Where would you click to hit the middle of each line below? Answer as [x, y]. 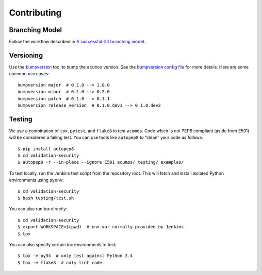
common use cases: [29, 74]
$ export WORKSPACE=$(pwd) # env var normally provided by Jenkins [101, 227]
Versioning [26, 55]
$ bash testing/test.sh [46, 198]
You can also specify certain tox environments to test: [63, 244]
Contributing [35, 13]
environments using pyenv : [36, 180]
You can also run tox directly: [38, 209]
